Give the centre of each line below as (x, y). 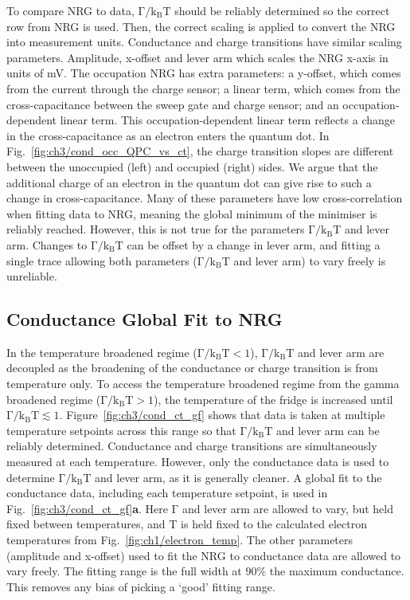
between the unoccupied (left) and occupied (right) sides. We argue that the (192, 166)
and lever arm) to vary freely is (310, 260)
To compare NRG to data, (70, 10)
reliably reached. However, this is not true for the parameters (156, 229)
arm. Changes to (47, 244)
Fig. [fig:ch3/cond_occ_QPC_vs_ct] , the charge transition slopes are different (200, 151)
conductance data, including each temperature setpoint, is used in (167, 493)
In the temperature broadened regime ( (102, 352)
